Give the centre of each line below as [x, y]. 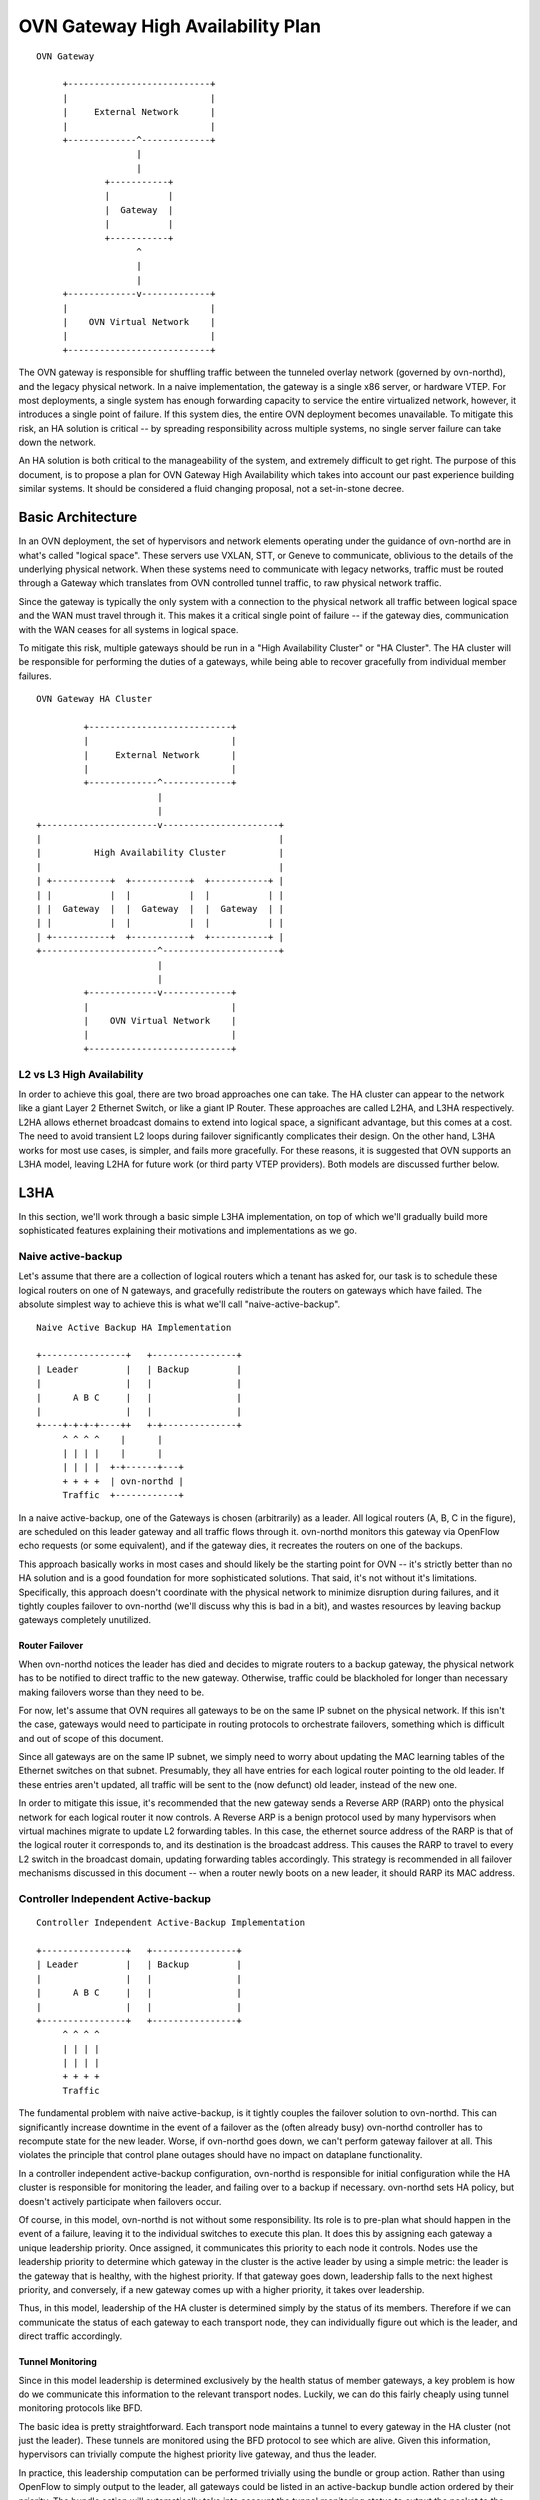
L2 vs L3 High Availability [81, 1074]
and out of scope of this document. [91, 1738]
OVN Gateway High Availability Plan [170, 26]
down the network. [57, 442]
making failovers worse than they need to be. [111, 1692]
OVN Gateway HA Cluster [94, 699]
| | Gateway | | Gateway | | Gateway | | [160, 908]
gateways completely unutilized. [85, 1620]
